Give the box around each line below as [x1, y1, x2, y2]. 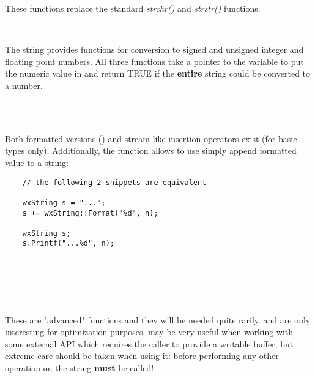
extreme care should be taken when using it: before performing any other [5, 349, 279, 362]
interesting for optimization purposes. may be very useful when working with [5, 325, 294, 338]
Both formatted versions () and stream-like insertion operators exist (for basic [5, 132, 297, 145]
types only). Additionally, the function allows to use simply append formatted [5, 144, 297, 157]
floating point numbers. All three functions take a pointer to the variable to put [5, 55, 304, 67]
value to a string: [5, 156, 69, 168]
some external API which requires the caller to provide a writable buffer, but [5, 337, 294, 350]
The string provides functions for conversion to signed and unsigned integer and [5, 43, 304, 56]
